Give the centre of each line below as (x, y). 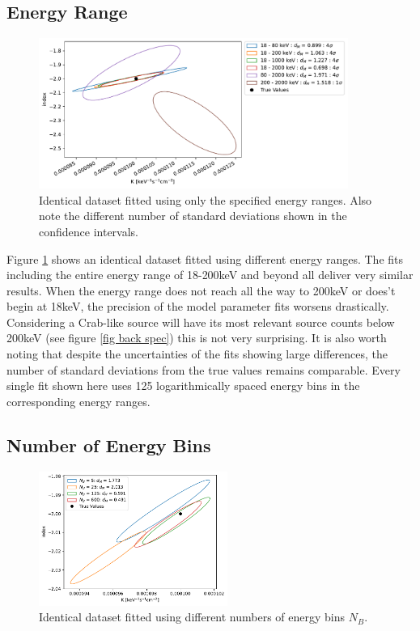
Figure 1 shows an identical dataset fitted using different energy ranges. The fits (205, 258)
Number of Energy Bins (109, 445)
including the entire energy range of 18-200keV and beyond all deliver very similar (210, 275)
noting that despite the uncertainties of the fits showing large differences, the (197, 354)
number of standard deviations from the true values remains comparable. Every (204, 369)
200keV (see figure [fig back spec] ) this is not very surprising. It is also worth (197, 338)
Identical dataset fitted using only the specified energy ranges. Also (206, 199)
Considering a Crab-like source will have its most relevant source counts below (201, 322)
